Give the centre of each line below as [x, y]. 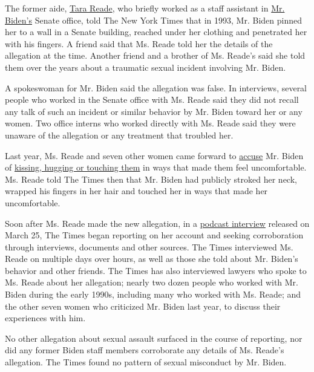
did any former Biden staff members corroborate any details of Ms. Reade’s [145, 350]
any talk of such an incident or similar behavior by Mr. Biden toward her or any [154, 111]
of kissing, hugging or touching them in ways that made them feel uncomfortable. [156, 167]
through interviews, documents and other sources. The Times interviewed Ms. [149, 246]
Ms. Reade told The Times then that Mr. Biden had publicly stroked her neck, [151, 179]
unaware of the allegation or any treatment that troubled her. [119, 135]
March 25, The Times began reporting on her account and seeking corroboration [154, 235]
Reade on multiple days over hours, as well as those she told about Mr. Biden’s [152, 259]
